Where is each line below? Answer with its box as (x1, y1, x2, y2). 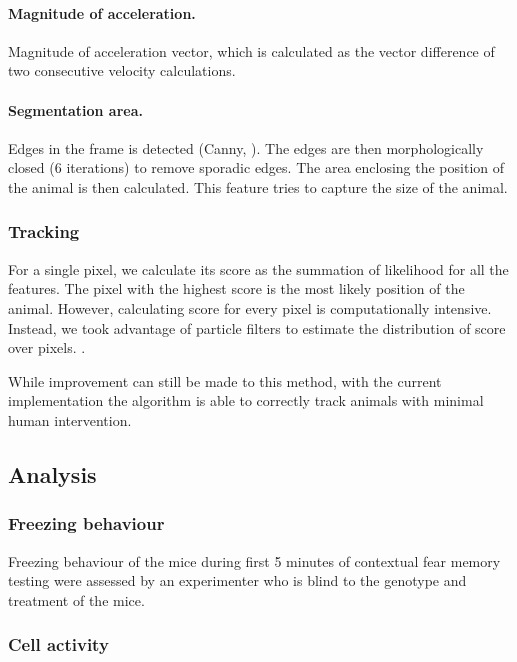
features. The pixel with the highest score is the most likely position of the (8, 278, 465, 299)
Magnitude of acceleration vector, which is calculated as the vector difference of (8, 40, 495, 61)
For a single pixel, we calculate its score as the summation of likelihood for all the (8, 258, 509, 279)
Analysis (8, 458, 97, 489)
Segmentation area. (8, 99, 143, 120)
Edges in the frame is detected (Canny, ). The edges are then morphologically (8, 137, 484, 158)
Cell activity (8, 632, 109, 657)
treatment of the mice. (8, 589, 145, 610)
